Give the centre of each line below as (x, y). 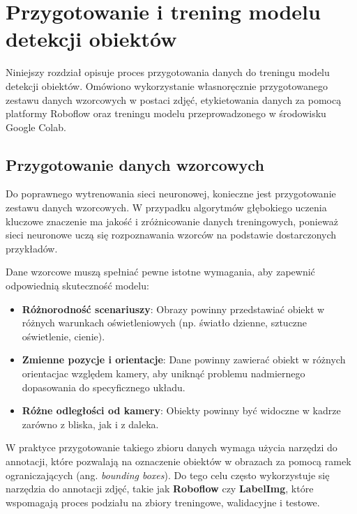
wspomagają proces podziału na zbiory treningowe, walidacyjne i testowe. (163, 502)
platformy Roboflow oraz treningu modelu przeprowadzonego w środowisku (166, 113)
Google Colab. (36, 127)
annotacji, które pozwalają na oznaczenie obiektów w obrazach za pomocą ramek (178, 461)
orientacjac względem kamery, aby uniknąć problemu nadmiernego (164, 373)
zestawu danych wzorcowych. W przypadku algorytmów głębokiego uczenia (166, 207)
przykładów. (32, 248)
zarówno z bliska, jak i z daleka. (90, 424)
